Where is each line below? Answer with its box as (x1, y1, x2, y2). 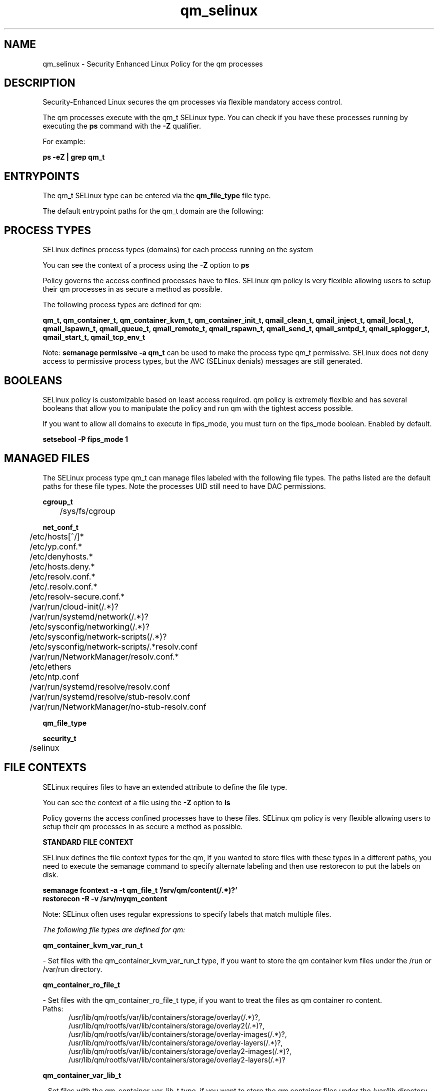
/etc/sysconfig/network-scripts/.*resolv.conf (29, 641, 198, 652)
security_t (42, 734, 76, 743)
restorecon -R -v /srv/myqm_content (42, 894, 167, 903)
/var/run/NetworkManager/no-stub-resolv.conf (29, 701, 206, 712)
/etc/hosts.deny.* (29, 561, 95, 572)
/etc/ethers (29, 661, 71, 672)
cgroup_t (42, 497, 73, 506)
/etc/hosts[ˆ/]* (29, 531, 84, 541)
